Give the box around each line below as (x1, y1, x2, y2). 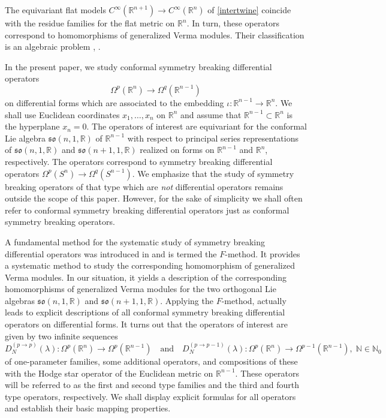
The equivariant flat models (5, 4, 106, 16)
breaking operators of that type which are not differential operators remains (5, 180, 284, 193)
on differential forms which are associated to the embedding (5, 96, 224, 109)
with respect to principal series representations (127, 131, 299, 144)
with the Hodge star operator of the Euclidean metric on (5, 366, 213, 379)
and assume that (180, 108, 242, 121)
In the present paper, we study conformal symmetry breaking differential (5, 60, 272, 73)
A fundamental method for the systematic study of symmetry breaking (5, 235, 266, 248)
